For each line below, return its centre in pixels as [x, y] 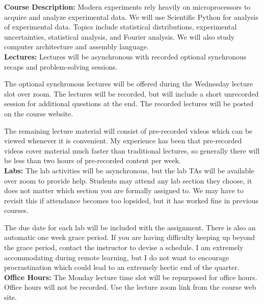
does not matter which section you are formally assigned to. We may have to [124, 190]
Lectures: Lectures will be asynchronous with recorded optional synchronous [125, 56]
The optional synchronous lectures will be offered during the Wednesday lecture [129, 84]
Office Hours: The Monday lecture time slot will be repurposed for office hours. [131, 277]
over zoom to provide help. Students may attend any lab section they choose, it [128, 180]
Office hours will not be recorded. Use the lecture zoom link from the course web [130, 287]
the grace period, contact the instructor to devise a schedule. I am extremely [124, 247]
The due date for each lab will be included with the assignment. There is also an [130, 227]
